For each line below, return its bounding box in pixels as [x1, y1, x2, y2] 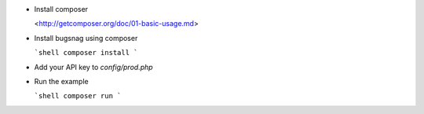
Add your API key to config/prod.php [34, 62, 153, 72]
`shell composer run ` [34, 91, 122, 101]
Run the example [34, 76, 90, 86]
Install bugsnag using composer [34, 33, 138, 42]
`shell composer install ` [34, 48, 138, 57]
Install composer [34, 5, 89, 13]
